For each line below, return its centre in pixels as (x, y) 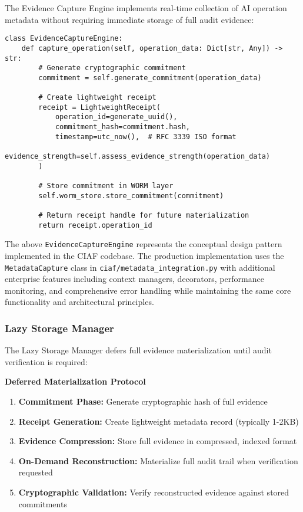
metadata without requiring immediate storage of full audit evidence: (129, 19)
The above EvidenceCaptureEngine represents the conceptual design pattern (144, 244)
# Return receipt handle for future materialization (144, 215)
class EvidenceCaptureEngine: (64, 39)
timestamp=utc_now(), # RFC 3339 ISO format (146, 137)
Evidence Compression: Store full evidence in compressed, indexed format (158, 441)
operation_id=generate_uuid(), (116, 117)
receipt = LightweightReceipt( (99, 107)
